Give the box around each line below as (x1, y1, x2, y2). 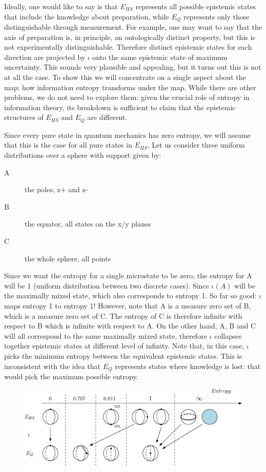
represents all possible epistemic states (135, 1, 256, 11)
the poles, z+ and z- (25, 184, 88, 195)
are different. (87, 112, 128, 122)
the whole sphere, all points (25, 253, 111, 263)
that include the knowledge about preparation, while (4, 11, 169, 22)
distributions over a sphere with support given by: (4, 150, 161, 160)
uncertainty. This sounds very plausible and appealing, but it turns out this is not (4, 61, 261, 72)
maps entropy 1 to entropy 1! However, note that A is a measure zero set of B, (4, 300, 251, 311)
